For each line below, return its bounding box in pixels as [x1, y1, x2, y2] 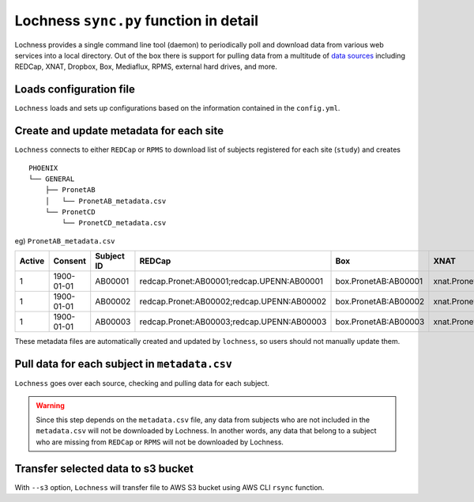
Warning [36, 400, 65, 410]
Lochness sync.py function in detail [14, 12, 259, 29]
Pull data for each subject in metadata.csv [14, 357, 232, 371]
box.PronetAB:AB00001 [335, 276, 423, 287]
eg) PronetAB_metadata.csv [14, 236, 115, 245]
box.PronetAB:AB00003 [335, 316, 425, 327]
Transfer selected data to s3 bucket [14, 462, 194, 475]
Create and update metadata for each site [14, 124, 224, 138]
